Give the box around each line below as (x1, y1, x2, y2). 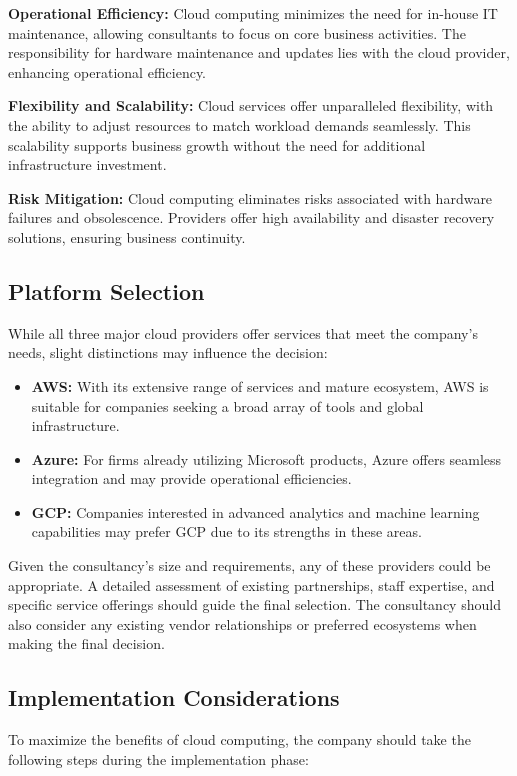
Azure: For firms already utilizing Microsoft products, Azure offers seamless (31, 448, 502, 469)
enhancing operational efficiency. (8, 61, 207, 82)
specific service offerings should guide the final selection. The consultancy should (8, 594, 501, 615)
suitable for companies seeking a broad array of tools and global (31, 395, 424, 416)
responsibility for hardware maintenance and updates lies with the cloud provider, (8, 42, 510, 63)
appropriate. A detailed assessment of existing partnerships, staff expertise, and (8, 574, 495, 595)
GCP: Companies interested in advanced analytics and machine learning (31, 501, 480, 522)
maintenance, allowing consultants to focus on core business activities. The (8, 22, 466, 43)
